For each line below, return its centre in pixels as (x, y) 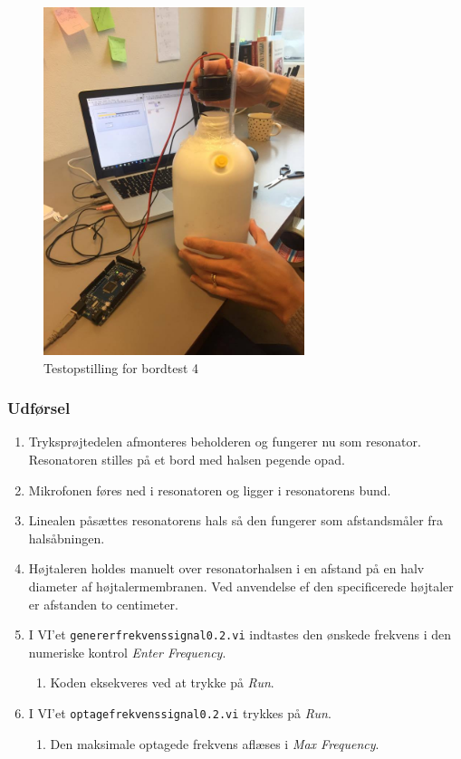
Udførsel (39, 408)
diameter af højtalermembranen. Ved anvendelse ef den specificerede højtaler (241, 586)
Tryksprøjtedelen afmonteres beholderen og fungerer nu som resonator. (225, 442)
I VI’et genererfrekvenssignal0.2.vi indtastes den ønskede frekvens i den (240, 634)
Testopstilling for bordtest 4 (121, 367)
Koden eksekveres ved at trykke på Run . (162, 682)
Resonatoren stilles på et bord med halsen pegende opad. (187, 459)
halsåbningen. (67, 538)
